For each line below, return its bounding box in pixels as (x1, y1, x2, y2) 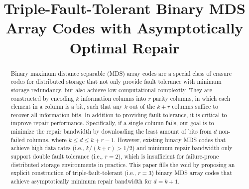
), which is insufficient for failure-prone (118, 152, 219, 161)
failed (10, 135, 25, 144)
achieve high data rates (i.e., (10, 144, 84, 152)
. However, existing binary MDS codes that (114, 135, 226, 144)
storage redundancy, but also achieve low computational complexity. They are (10, 85, 212, 94)
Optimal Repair (69, 37, 180, 57)
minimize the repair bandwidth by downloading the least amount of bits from (10, 127, 212, 136)
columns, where (26, 135, 67, 144)
